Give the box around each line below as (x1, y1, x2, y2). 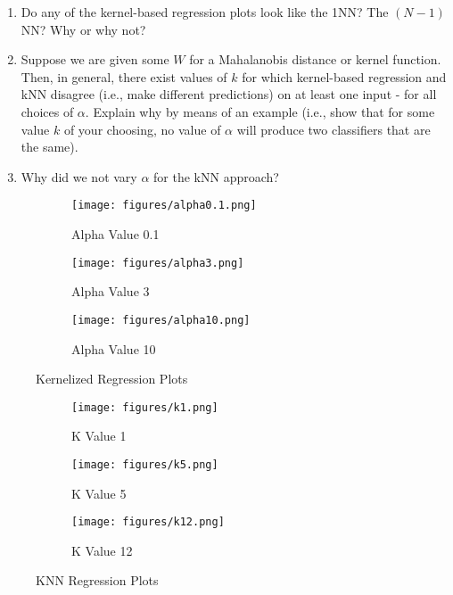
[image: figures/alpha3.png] (71, 256, 244, 269)
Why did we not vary (21, 167, 137, 186)
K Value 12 (71, 541, 133, 559)
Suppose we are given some (21, 50, 169, 69)
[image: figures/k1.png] (71, 401, 218, 414)
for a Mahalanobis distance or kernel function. (189, 50, 441, 69)
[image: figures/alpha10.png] (71, 313, 251, 326)
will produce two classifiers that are (236, 120, 431, 138)
